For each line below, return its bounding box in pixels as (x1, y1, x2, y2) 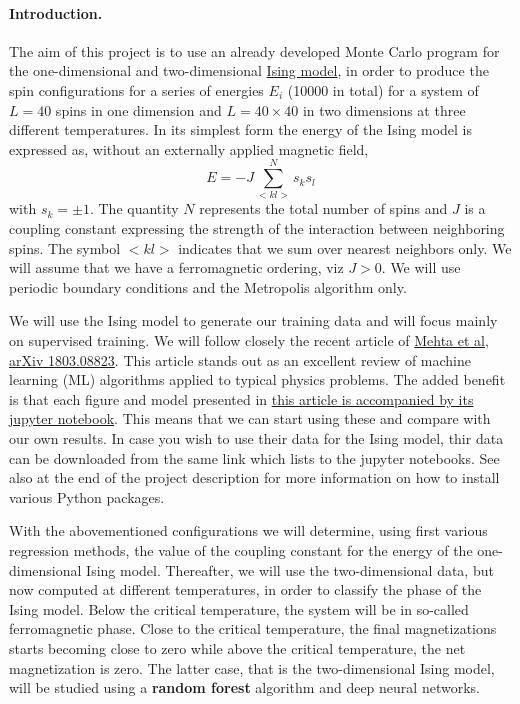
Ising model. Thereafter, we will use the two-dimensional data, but (86, 559, 494, 580)
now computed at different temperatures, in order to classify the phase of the (9, 579, 482, 600)
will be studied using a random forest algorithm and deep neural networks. (9, 677, 480, 698)
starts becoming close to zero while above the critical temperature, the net (9, 637, 466, 658)
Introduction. (9, 2, 103, 23)
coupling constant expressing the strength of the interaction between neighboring (9, 218, 505, 239)
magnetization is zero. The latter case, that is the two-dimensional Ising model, (9, 657, 495, 678)
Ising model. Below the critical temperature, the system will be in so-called (9, 598, 469, 619)
